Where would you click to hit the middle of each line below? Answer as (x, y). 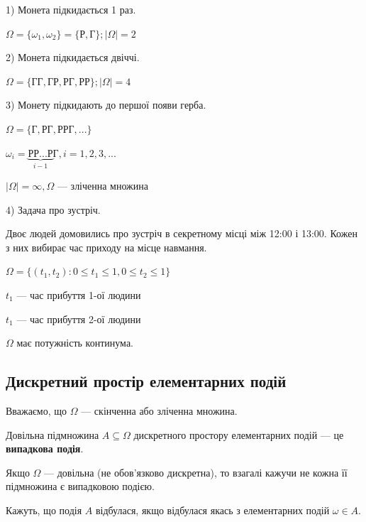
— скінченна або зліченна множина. (159, 410)
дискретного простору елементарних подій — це (239, 434)
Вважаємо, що (37, 410)
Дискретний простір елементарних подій (146, 381)
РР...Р (40, 154)
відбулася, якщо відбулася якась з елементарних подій (212, 510)
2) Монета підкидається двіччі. (73, 57)
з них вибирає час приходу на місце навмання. (106, 247)
